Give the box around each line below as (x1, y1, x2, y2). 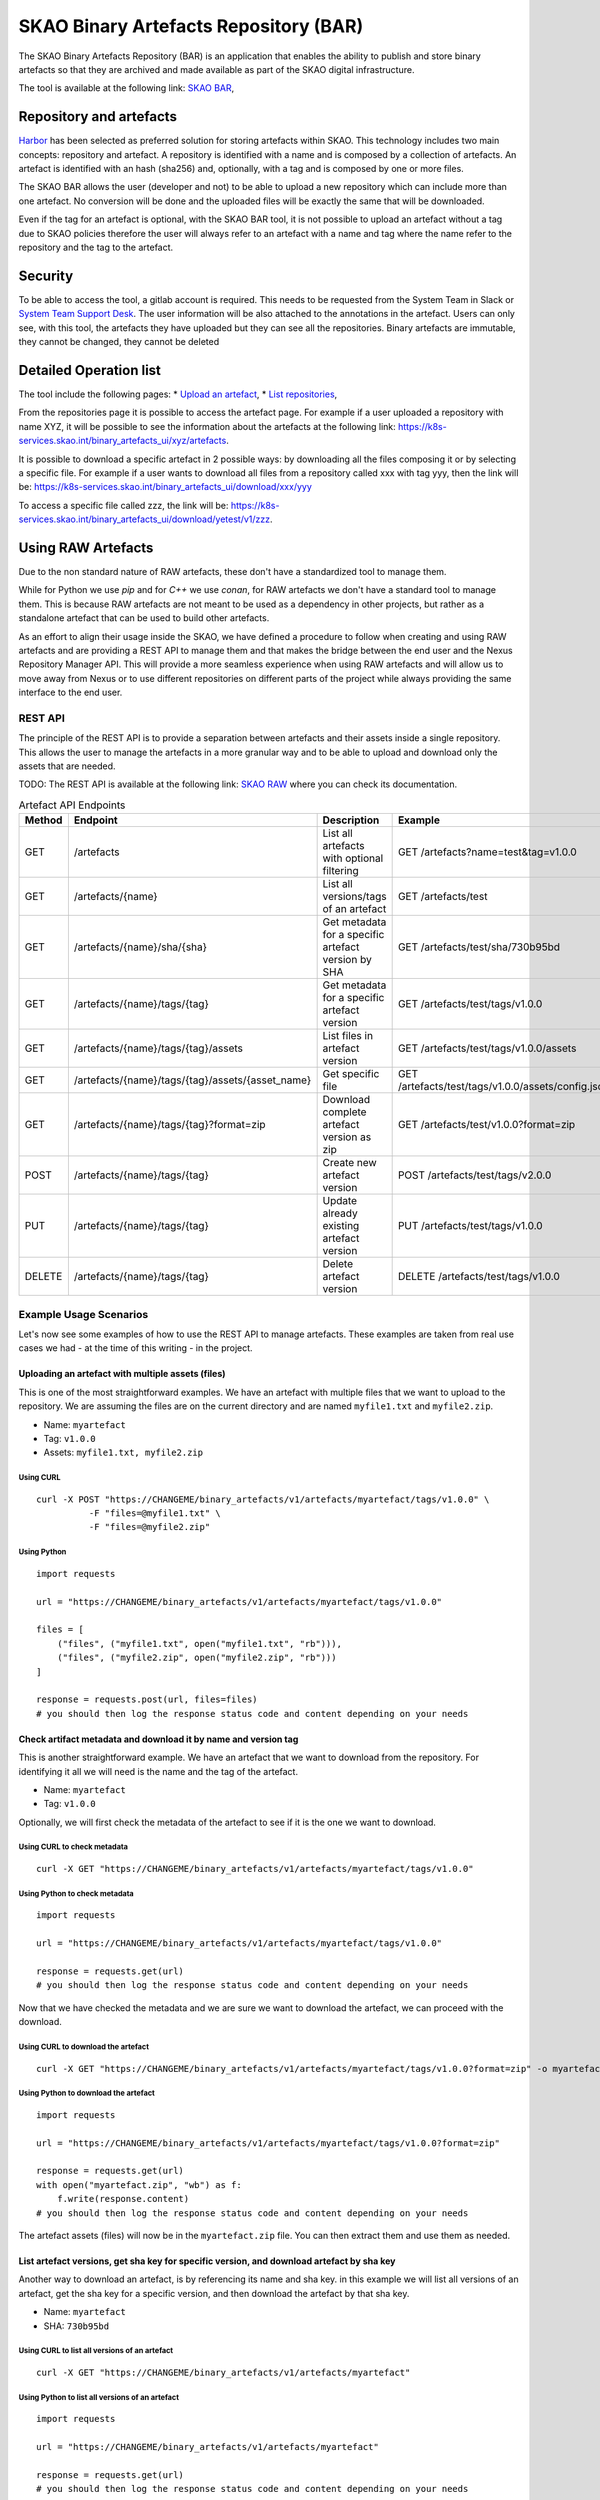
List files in (322, 1029, 374, 1043)
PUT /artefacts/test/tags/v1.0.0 (397, 1219, 544, 1233)
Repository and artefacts (18, 108, 177, 125)
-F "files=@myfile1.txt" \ (88, 1508, 222, 1519)
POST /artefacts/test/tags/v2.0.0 (397, 1168, 552, 1182)
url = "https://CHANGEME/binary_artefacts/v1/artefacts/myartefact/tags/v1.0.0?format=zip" (36, 2137, 500, 2149)
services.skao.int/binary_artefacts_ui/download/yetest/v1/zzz (18, 513, 270, 525)
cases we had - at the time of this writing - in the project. (18, 1342, 254, 1354)
